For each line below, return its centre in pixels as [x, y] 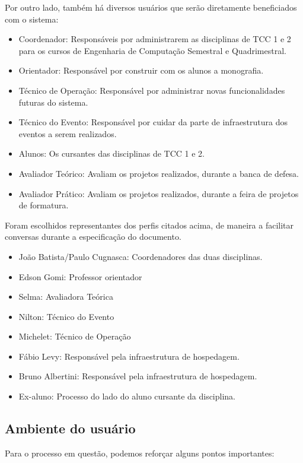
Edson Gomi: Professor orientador [80, 276]
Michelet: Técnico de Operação [75, 336]
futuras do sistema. [53, 102]
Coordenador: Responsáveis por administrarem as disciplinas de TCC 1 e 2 [155, 39]
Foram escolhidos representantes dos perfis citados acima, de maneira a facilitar [149, 225]
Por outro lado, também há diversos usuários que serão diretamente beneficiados [151, 7]
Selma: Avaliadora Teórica [66, 296]
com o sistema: [32, 19]
